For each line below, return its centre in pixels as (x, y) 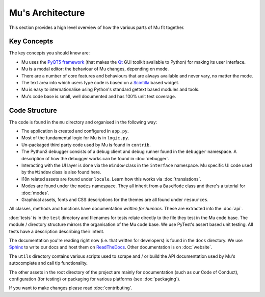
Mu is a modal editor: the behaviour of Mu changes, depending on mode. (95, 69)
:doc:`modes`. (35, 193)
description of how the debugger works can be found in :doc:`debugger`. (95, 158)
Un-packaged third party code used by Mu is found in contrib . (86, 145)
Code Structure (33, 110)
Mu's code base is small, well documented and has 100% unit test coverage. (99, 96)
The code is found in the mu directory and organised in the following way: (83, 122)
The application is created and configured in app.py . (75, 131)
